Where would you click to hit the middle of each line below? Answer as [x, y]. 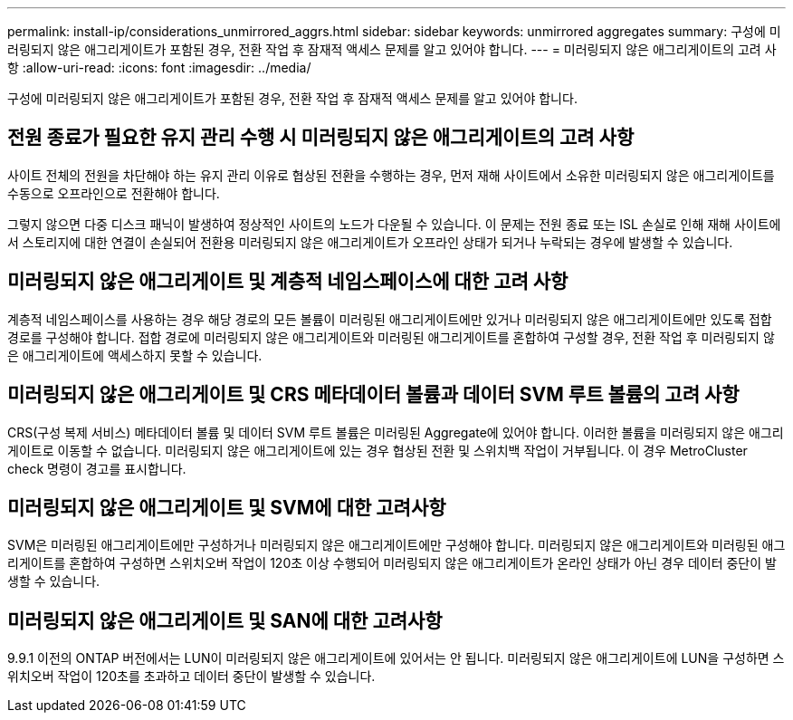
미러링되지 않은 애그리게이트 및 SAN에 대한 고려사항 [225, 620]
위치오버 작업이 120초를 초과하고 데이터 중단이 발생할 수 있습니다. [191, 677]
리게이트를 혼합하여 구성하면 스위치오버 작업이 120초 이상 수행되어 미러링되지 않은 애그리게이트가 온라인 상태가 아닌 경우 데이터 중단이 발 [392, 563]
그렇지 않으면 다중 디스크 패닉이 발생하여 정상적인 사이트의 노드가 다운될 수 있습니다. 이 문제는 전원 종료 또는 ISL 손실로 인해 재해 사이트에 [394, 224]
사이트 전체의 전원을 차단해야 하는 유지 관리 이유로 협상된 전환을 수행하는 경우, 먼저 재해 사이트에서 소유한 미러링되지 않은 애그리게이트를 [391, 175]
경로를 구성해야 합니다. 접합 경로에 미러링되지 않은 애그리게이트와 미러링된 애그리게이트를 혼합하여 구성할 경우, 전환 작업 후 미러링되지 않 [391, 337]
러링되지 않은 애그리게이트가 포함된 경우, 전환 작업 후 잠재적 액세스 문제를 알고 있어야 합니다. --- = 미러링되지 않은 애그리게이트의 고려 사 [392, 49]
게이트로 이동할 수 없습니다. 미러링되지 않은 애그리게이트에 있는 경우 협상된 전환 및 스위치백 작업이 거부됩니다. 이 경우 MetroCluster [377, 450]
